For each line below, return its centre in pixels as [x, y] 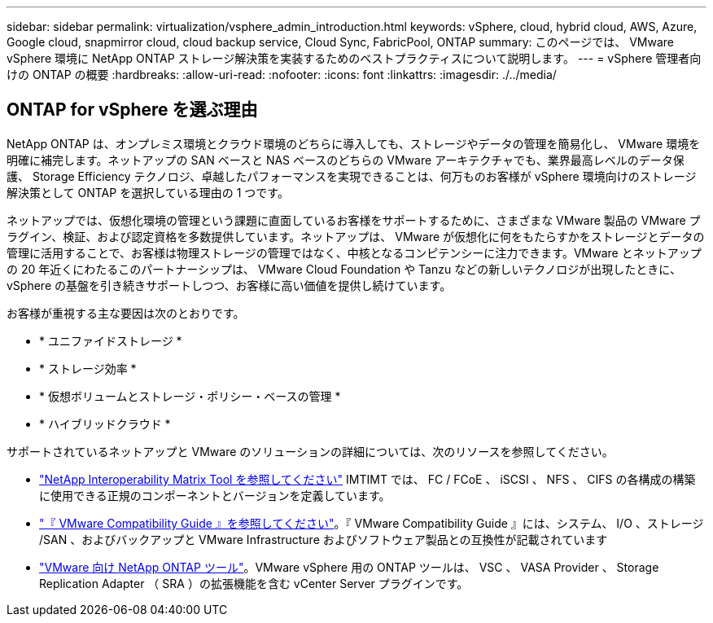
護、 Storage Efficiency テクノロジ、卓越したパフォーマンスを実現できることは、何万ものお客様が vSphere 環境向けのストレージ [352, 176]
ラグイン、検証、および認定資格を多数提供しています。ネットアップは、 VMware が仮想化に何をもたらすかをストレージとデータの [356, 236]
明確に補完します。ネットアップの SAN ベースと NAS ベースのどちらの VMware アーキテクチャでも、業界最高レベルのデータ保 [346, 160]
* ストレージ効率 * [88, 368]
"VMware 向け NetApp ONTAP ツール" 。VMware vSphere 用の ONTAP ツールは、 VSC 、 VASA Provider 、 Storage [349, 567]
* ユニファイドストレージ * [111, 340]
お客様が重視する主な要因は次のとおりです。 [126, 313]
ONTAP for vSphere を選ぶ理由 [132, 110]
